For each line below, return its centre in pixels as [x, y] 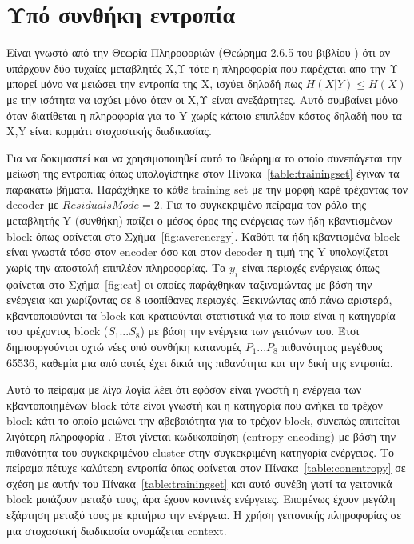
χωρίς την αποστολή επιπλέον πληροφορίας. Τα [116, 267]
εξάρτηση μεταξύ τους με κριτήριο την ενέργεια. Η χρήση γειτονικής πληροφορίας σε [204, 514]
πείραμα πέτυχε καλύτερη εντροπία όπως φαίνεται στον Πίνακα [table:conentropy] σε [206, 468]
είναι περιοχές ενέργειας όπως [310, 267]
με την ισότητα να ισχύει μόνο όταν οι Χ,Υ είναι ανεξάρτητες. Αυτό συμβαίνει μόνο [203, 99]
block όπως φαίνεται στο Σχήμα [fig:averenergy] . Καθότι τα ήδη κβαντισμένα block [203, 236]
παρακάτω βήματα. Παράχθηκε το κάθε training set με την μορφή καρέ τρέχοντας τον [207, 188]
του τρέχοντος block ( [58, 331]
